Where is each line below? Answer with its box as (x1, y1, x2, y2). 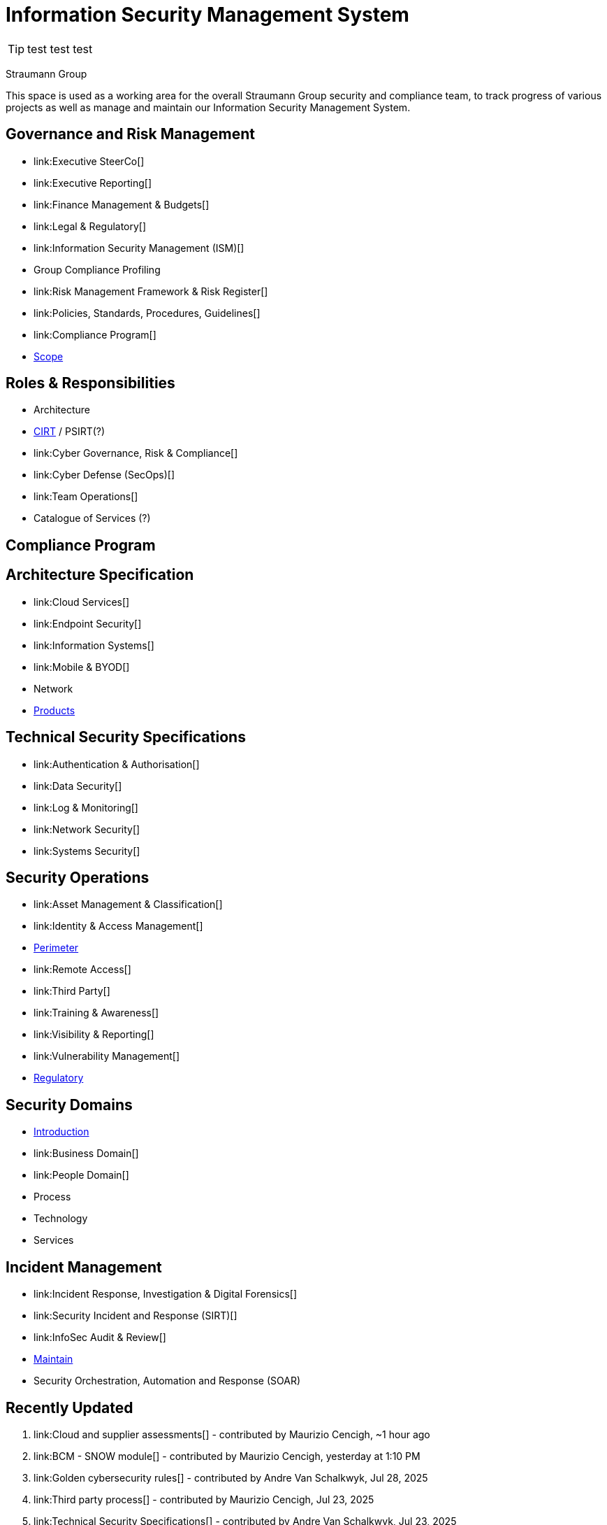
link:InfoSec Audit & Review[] (34, 1331, 166, 1344)
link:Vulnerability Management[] (34, 1050, 180, 1063)
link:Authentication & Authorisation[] (34, 758, 200, 770)
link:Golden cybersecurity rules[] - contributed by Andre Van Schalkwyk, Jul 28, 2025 (34, 1471, 428, 1484)
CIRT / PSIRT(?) (34, 425, 105, 438)
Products (34, 704, 75, 716)
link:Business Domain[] (34, 1147, 139, 1160)
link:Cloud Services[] (34, 595, 130, 608)
